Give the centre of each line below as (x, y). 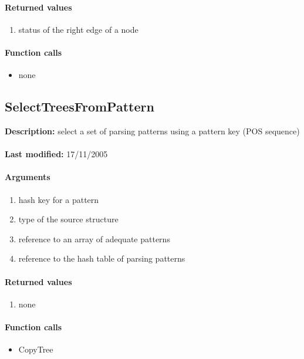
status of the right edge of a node (78, 29)
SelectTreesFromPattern (80, 106)
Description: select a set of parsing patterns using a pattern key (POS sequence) (152, 131)
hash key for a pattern (59, 199)
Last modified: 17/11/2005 (56, 154)
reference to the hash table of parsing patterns (102, 258)
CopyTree (36, 349)
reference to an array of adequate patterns (94, 238)
